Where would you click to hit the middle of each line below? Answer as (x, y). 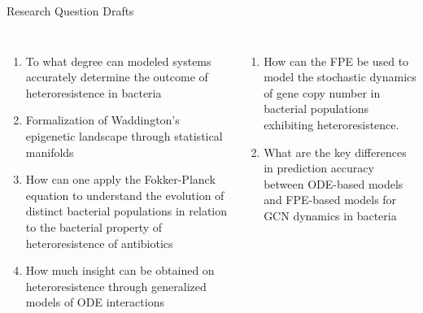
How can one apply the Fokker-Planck (120, 179)
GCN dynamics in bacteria (330, 215)
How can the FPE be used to (336, 61)
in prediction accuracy (319, 168)
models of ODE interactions (95, 302)
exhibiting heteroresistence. (331, 124)
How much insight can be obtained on (120, 270)
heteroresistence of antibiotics (99, 243)
